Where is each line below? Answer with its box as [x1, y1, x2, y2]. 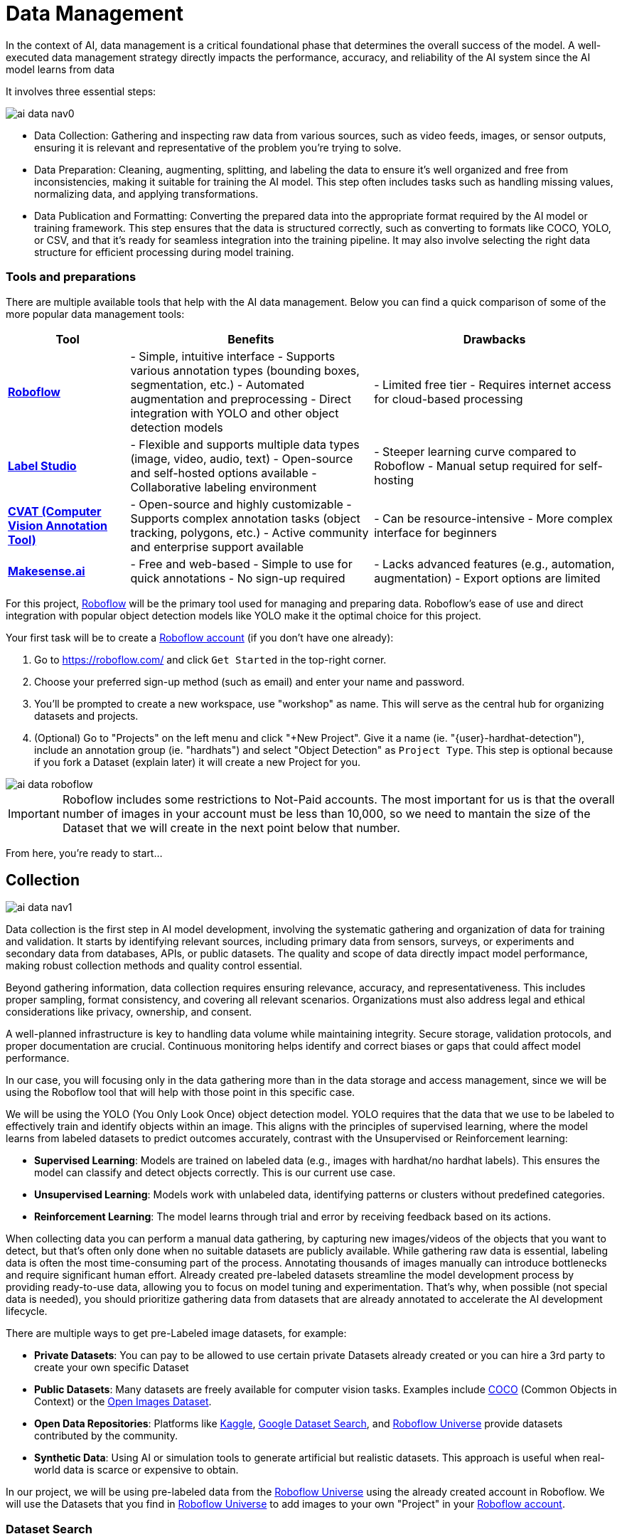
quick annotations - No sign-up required [130, 570, 345, 585]
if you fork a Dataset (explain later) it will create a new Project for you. [34, 755, 361, 768]
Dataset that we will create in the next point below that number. [62, 820, 400, 835]
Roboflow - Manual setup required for [374, 458, 575, 473]
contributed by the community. [34, 1429, 178, 1442]
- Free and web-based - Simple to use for [130, 556, 353, 571]
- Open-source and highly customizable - [130, 496, 352, 511]
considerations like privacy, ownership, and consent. [6, 1006, 252, 1018]
